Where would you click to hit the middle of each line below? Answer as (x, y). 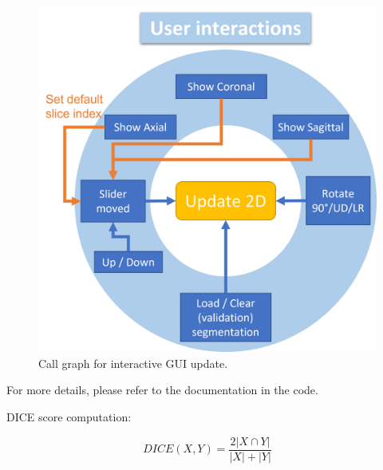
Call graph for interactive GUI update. (133, 363)
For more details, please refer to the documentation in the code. (162, 390)
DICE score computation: (69, 417)
